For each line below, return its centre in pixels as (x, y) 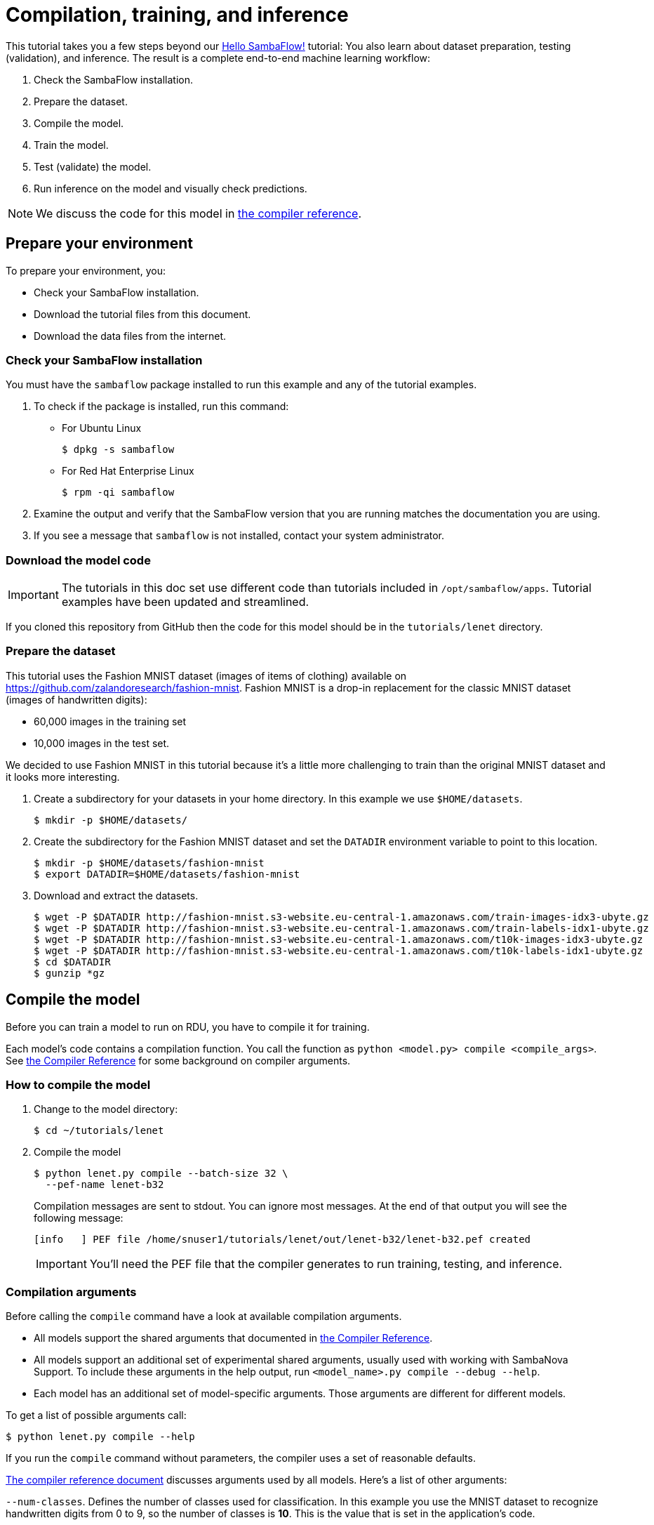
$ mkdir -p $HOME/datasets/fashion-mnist (149, 863)
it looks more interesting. (63, 777)
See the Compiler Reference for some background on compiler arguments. (178, 1060)
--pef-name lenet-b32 (105, 1185)
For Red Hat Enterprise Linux (128, 471)
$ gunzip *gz (69, 973)
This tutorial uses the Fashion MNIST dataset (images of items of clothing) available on (206, 675)
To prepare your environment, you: (86, 270)
